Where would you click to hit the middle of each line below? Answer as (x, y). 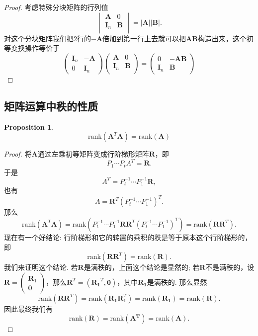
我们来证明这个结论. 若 (41, 267)
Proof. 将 (18, 154)
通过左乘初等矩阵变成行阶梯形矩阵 (93, 154)
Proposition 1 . (29, 126)
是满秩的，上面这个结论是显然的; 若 (142, 267)
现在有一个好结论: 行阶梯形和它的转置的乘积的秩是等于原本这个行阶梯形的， (128, 237)
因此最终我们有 (28, 308)
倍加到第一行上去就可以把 (144, 38)
